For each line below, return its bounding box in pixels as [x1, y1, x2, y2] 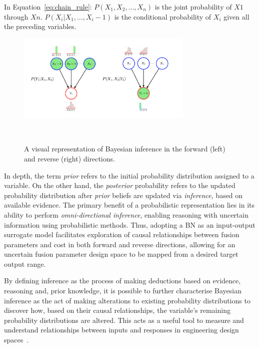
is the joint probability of [154, 2, 232, 12]
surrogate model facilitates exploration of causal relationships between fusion [4, 229, 239, 240]
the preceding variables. [4, 21, 76, 32]
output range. [4, 258, 46, 269]
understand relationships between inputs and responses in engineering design [4, 324, 239, 335]
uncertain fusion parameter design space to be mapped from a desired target [4, 249, 238, 259]
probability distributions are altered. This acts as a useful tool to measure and [4, 314, 244, 325]
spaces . [4, 334, 29, 345]
